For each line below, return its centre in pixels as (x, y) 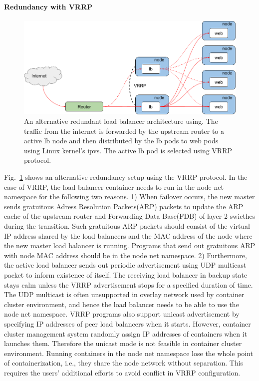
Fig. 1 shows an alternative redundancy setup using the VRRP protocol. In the (126, 177)
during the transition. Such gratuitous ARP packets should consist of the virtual (127, 226)
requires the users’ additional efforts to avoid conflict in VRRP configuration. (122, 372)
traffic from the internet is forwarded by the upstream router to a (124, 131)
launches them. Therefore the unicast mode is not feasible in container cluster (123, 343)
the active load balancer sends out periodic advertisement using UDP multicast (125, 265)
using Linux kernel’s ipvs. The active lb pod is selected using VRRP (128, 150)
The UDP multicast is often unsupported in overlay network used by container (124, 294)
